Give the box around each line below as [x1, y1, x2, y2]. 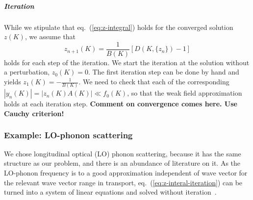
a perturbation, [4, 67, 50, 77]
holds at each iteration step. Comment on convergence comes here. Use [4, 99, 237, 109]
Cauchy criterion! [4, 108, 64, 118]
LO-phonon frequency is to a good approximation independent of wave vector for [4, 167, 248, 177]
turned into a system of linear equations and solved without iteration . [4, 187, 217, 197]
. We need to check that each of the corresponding [78, 76, 229, 86]
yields [4, 76, 21, 86]
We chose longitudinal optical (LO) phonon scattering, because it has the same [4, 148, 241, 158]
